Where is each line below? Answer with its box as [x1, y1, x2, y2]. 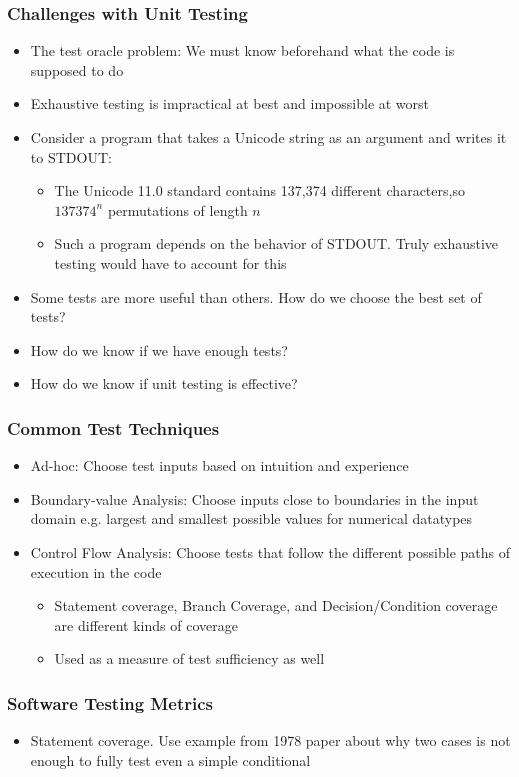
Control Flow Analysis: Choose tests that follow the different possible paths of [30, 541, 511, 562]
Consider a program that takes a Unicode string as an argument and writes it [30, 127, 507, 147]
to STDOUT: [30, 146, 112, 167]
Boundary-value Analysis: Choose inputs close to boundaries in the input [30, 488, 479, 509]
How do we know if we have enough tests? [30, 339, 288, 360]
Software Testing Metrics [7, 690, 214, 715]
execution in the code [30, 561, 162, 582]
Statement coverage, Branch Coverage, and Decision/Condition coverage [54, 595, 498, 616]
